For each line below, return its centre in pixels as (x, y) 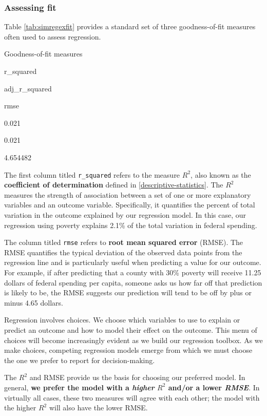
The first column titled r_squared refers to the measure (92, 174)
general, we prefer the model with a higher (79, 387)
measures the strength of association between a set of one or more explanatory (128, 194)
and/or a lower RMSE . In (214, 387)
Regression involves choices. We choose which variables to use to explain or (122, 320)
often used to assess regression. (53, 36)
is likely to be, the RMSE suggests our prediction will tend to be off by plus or (128, 292)
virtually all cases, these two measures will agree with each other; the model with (132, 397)
